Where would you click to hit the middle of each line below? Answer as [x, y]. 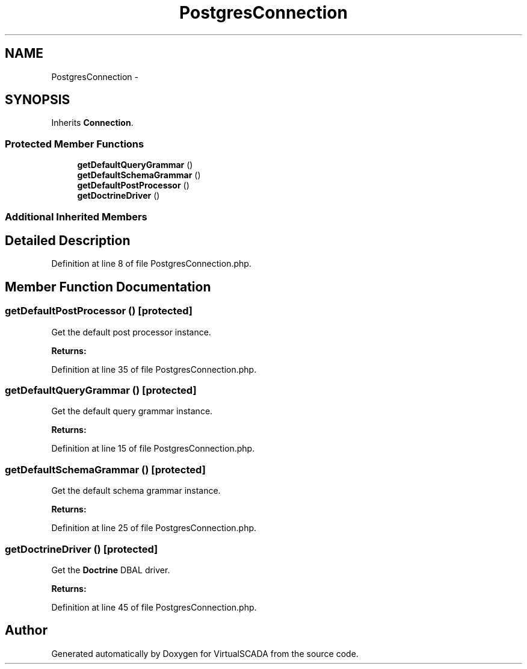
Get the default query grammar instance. [132, 411]
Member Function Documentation [108, 287]
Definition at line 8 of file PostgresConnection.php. [151, 264]
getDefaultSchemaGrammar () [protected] [105, 469]
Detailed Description [68, 240]
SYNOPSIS [38, 100]
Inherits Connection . [92, 123]
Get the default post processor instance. [131, 332]
